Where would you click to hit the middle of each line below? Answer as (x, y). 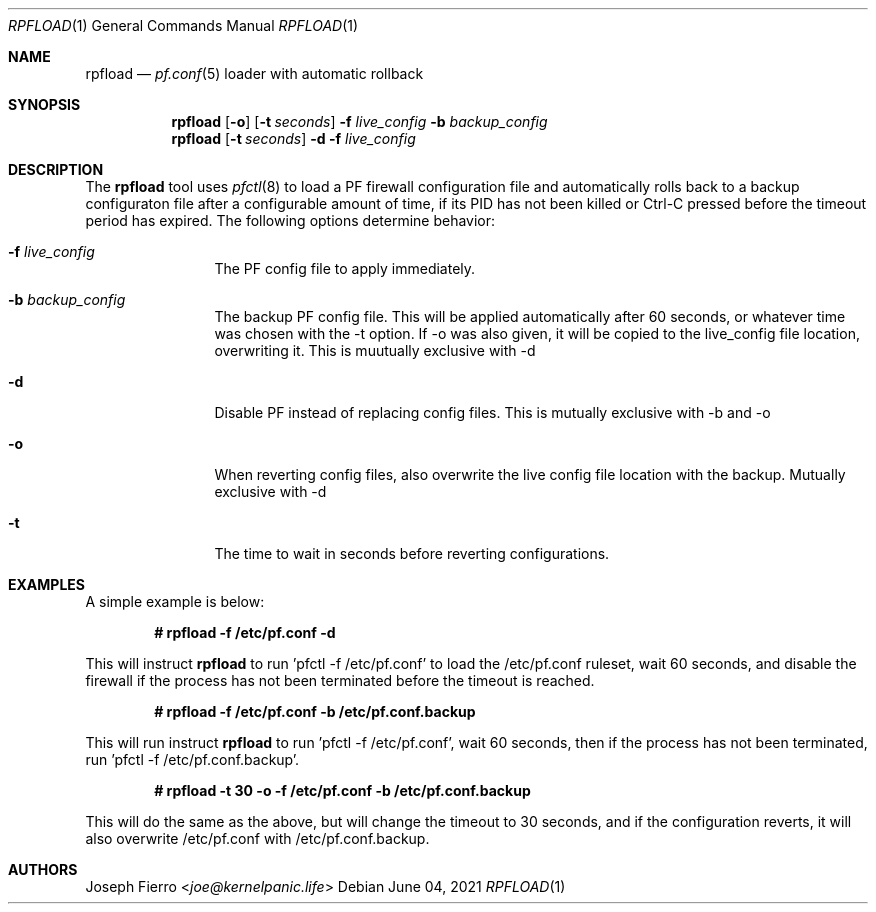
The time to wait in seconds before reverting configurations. (412, 553)
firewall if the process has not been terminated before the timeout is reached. (340, 680)
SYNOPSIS (44, 104)
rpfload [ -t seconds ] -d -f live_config (293, 138)
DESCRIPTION (56, 169)
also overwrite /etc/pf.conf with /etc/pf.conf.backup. (257, 838)
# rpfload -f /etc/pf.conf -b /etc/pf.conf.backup (315, 711)
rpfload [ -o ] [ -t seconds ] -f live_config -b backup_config (359, 121)
